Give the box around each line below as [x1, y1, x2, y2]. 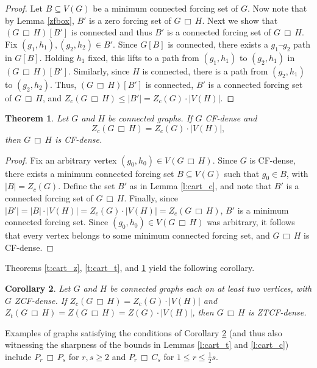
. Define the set [58, 179, 115, 192]
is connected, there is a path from [142, 64, 268, 77]
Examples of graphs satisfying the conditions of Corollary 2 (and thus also [5, 326, 282, 339]
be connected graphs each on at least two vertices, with [110, 281, 312, 294]
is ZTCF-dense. [248, 306, 307, 319]
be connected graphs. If [108, 112, 193, 124]
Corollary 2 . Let [5, 281, 71, 294]
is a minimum [237, 203, 289, 216]
